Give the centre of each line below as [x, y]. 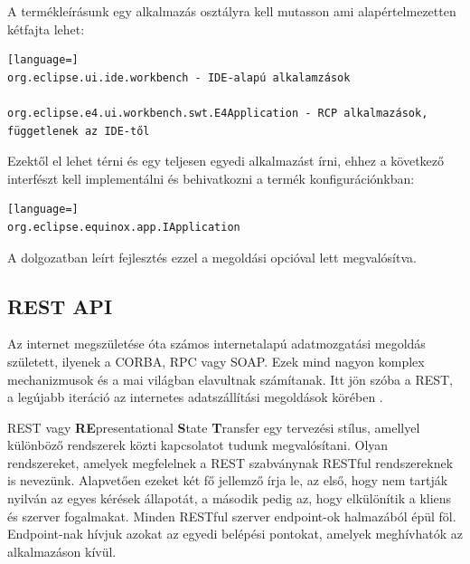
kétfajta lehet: [46, 29]
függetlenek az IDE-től [79, 131]
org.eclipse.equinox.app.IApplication [124, 227]
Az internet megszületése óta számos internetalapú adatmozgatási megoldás [216, 344]
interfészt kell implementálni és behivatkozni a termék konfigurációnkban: [211, 178]
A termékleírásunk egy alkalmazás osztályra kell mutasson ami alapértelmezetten [232, 11]
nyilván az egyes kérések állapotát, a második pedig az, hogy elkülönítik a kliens [230, 498]
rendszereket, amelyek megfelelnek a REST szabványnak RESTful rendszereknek [230, 462]
